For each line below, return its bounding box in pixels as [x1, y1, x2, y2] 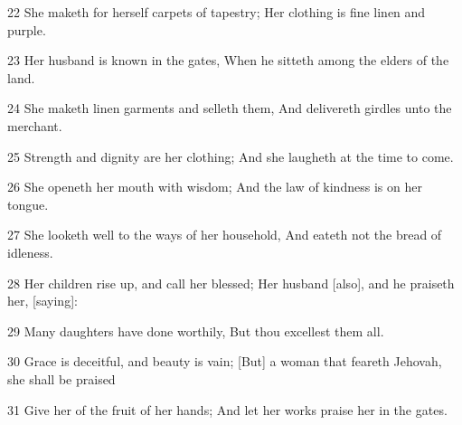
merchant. [7, 116, 62, 135]
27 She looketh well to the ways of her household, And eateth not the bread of [7, 225, 442, 244]
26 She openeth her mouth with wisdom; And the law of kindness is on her [7, 177, 422, 196]
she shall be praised [7, 369, 116, 388]
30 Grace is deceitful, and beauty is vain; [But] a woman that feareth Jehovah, [7, 352, 442, 371]
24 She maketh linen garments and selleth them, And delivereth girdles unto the [7, 99, 452, 118]
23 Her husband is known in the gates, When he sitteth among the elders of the [7, 51, 449, 70]
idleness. [7, 242, 53, 261]
